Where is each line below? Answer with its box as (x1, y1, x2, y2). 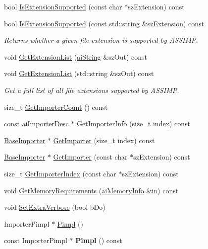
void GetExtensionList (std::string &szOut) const (4, 68, 154, 79)
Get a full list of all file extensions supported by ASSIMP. (4, 84, 179, 95)
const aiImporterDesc (4, 118, 69, 129)
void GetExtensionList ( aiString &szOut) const (4, 51, 148, 62)
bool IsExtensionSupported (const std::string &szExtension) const (4, 18, 205, 28)
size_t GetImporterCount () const (4, 101, 108, 112)
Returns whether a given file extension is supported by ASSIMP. (4, 35, 198, 45)
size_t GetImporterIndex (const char (4, 168, 116, 178)
